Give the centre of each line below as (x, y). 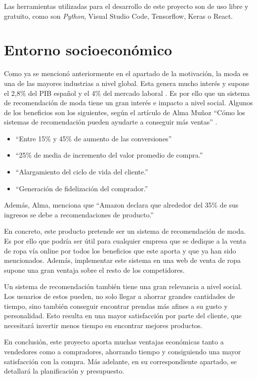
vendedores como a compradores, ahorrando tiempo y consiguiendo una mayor (123, 351)
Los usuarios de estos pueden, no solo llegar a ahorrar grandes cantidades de (120, 296)
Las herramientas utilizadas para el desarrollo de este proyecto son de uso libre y (126, 6)
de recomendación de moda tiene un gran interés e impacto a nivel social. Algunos (128, 103)
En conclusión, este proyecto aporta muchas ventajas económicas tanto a (114, 342)
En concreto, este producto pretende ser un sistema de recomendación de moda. (125, 231)
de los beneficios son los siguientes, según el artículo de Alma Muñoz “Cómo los (125, 112)
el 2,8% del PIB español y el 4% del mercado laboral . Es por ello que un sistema (127, 93)
